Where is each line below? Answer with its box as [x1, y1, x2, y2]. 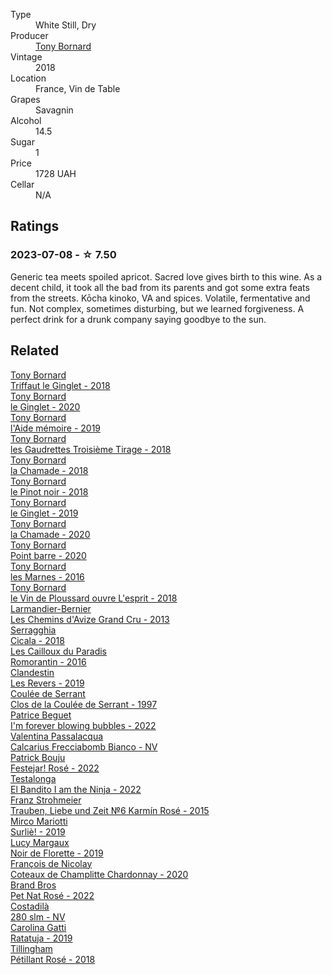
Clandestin [10, 666, 55, 678]
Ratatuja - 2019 [10, 932, 73, 944]
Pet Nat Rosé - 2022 [10, 889, 95, 901]
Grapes [10, 94, 41, 105]
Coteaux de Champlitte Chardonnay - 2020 [10, 868, 189, 880]
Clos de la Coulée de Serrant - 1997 [10, 698, 158, 710]
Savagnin [35, 104, 74, 116]
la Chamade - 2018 [10, 464, 89, 476]
